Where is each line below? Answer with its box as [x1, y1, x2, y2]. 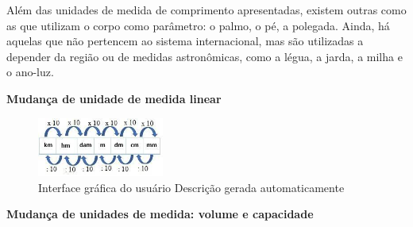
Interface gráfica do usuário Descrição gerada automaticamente [38, 179, 345, 195]
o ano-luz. [6, 63, 54, 80]
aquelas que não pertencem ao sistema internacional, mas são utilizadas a [6, 33, 364, 49]
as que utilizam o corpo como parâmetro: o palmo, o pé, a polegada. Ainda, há [6, 17, 390, 33]
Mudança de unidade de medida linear [6, 90, 222, 106]
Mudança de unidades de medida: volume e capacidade [6, 206, 314, 222]
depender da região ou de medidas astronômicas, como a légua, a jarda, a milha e [6, 48, 403, 64]
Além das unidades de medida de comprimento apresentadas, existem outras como [6, 2, 407, 17]
